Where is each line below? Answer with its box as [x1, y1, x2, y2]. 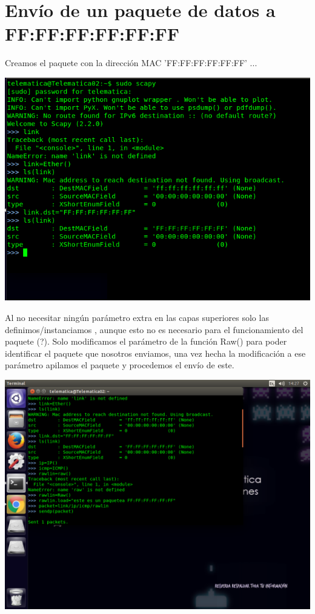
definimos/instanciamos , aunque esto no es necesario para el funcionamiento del [5, 323, 303, 336]
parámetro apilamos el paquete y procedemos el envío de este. [5, 359, 234, 371]
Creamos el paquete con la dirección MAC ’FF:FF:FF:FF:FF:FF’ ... [5, 56, 257, 69]
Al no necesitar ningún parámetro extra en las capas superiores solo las [5, 311, 269, 323]
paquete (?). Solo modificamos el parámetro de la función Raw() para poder [5, 335, 287, 348]
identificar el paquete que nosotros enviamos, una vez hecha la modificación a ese [5, 346, 306, 359]
